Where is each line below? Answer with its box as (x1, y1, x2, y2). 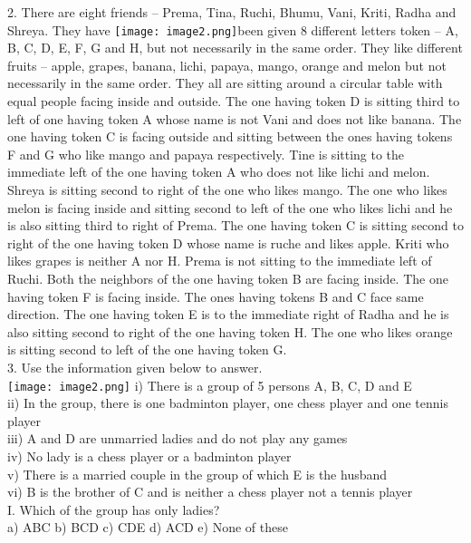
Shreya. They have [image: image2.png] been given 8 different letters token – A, (7, 20, 458, 39)
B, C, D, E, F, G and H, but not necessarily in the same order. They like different (7, 38, 463, 57)
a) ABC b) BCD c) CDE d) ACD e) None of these (7, 518, 288, 537)
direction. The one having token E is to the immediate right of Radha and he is (7, 305, 449, 324)
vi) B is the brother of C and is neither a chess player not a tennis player (7, 482, 413, 501)
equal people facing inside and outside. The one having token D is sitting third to (7, 92, 460, 111)
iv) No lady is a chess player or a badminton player (7, 446, 292, 465)
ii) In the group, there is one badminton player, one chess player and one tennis (7, 393, 448, 412)
